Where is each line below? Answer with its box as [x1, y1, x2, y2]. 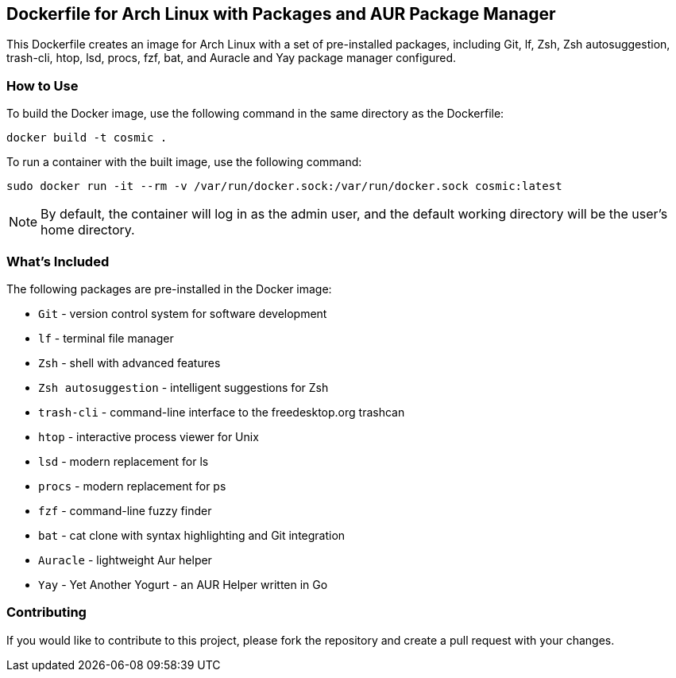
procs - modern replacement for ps [38, 478, 226, 493]
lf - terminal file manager [38, 331, 174, 345]
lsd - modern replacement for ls [38, 454, 209, 468]
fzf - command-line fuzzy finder [38, 503, 212, 517]
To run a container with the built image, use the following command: [6, 155, 362, 169]
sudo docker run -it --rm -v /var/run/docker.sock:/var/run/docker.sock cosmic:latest [6, 180, 562, 193]
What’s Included [6, 253, 110, 269]
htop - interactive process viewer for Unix [38, 429, 259, 444]
